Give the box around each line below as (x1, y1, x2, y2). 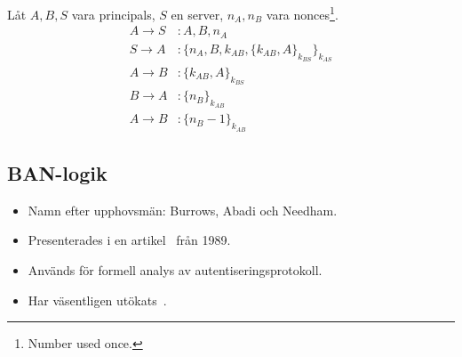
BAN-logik (7, 159, 108, 187)
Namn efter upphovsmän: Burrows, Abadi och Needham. (28, 200, 338, 219)
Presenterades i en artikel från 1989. (28, 231, 231, 249)
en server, (171, 4, 224, 23)
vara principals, (71, 4, 155, 23)
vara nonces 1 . (266, 3, 339, 23)
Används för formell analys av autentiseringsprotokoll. (28, 261, 323, 280)
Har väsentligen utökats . (28, 290, 167, 309)
